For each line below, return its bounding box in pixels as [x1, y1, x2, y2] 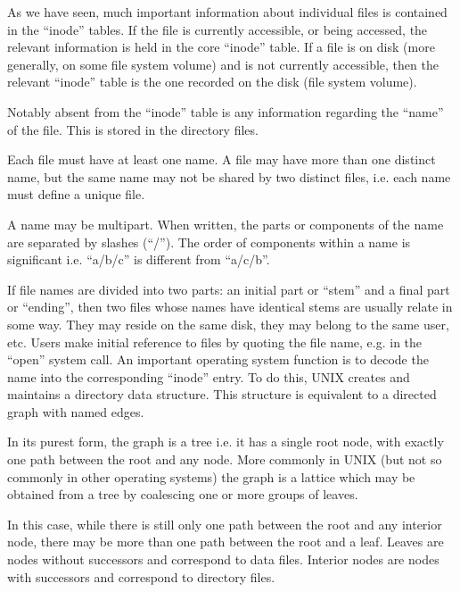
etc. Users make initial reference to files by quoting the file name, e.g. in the [7, 332, 423, 351]
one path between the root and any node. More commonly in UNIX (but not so [7, 450, 442, 469]
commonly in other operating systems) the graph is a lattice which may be [7, 467, 415, 486]
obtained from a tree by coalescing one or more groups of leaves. [7, 485, 358, 504]
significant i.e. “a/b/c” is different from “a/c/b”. [7, 250, 270, 269]
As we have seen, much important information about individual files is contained [7, 3, 448, 21]
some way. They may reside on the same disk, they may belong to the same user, [7, 314, 449, 333]
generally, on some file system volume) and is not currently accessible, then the [7, 54, 439, 73]
